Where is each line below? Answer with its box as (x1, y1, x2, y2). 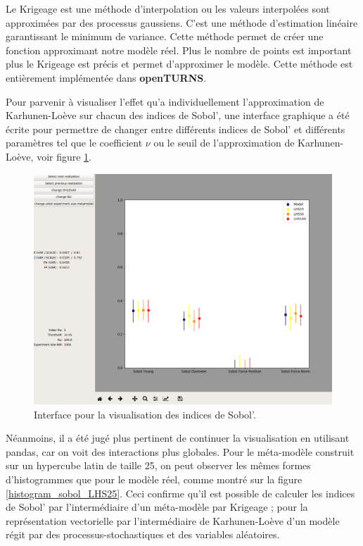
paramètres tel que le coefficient (6, 135, 143, 150)
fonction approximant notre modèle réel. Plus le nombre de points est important (6, 42, 352, 57)
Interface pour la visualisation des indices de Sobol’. (34, 407, 256, 421)
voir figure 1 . (37, 149, 92, 163)
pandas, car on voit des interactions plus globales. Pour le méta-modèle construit (6, 444, 355, 459)
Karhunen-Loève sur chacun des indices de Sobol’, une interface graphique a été (6, 108, 350, 123)
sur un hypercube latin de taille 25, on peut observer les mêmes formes (6, 458, 311, 473)
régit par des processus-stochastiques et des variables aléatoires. (6, 527, 280, 542)
